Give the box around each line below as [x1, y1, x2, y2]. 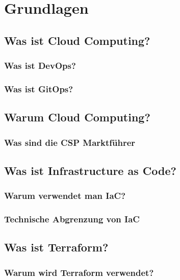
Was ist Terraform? [4, 239, 109, 255]
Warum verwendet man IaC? [4, 189, 126, 202]
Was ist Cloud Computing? [4, 32, 150, 48]
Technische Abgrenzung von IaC [4, 213, 140, 225]
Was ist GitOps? [4, 82, 73, 95]
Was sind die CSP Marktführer [4, 136, 136, 148]
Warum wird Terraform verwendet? [4, 266, 154, 278]
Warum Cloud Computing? [4, 109, 150, 125]
